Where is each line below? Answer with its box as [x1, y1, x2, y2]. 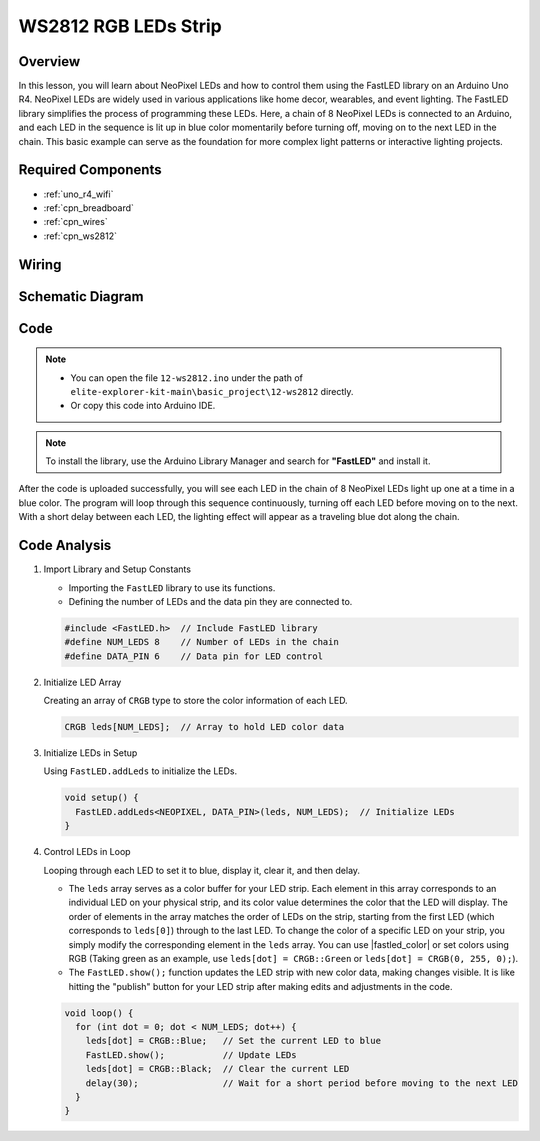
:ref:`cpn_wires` [43, 216, 109, 228]
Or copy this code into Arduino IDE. [70, 400, 216, 412]
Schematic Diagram [18, 288, 144, 305]
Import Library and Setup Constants [43, 563, 192, 575]
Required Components [18, 161, 162, 179]
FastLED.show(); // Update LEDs [85, 1049, 297, 1060]
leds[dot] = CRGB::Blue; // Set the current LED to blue [85, 1035, 382, 1047]
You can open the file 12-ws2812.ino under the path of [70, 371, 304, 384]
